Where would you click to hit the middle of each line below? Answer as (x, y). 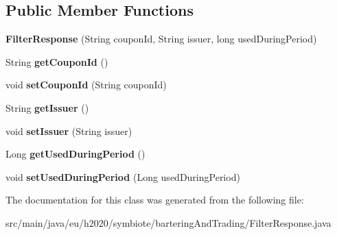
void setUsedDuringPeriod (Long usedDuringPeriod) (123, 176)
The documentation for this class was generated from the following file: (155, 200)
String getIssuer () (47, 107)
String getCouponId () (57, 61)
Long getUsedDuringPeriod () (75, 154)
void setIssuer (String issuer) (69, 131)
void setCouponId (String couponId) (86, 85)
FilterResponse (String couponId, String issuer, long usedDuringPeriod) (161, 39)
